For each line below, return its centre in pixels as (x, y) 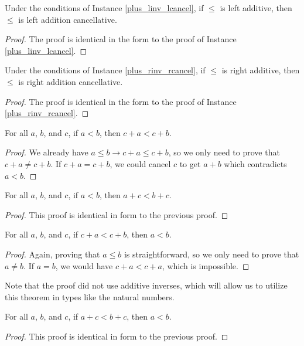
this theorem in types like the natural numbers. (90, 296)
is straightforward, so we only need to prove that (211, 254)
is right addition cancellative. (71, 81)
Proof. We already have (47, 152)
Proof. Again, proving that (52, 254)
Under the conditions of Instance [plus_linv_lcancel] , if (104, 8)
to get (190, 163)
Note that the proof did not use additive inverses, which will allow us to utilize (146, 285)
